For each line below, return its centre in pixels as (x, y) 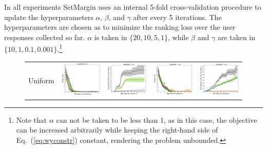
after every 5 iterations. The (177, 17)
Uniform (41, 80)
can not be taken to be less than (107, 119)
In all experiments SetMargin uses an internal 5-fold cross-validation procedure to (133, 7)
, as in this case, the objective (210, 119)
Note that (32, 119)
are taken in (236, 37)
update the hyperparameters (49, 17)
